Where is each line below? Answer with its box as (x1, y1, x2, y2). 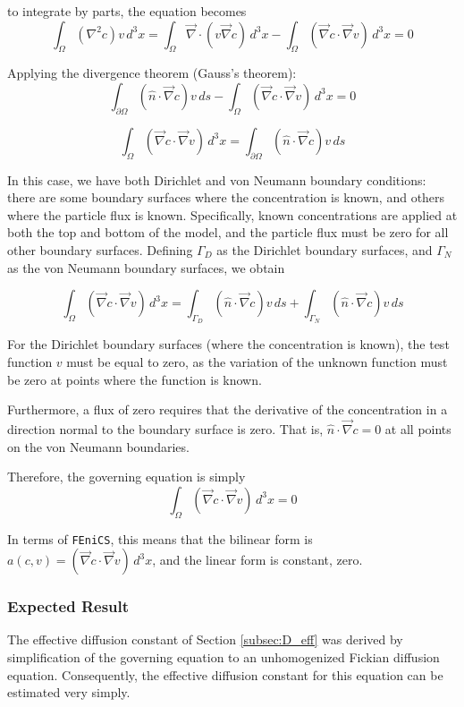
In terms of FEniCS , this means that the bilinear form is (7, 529, 313, 548)
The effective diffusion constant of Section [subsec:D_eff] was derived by (7, 630, 403, 649)
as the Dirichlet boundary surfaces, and (216, 240, 433, 259)
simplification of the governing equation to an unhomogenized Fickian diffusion (7, 647, 440, 666)
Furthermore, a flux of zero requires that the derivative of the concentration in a (7, 400, 448, 419)
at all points (384, 419, 451, 438)
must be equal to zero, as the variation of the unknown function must (66, 352, 448, 371)
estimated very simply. (7, 683, 131, 702)
